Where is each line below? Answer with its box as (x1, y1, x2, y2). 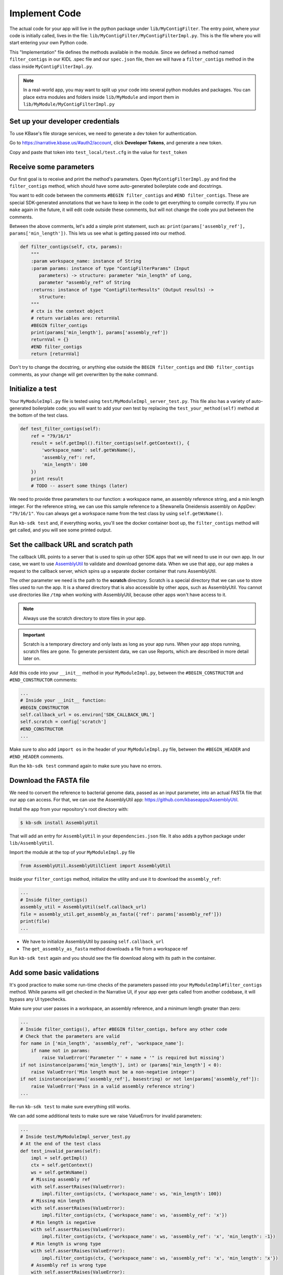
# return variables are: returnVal (31, 315, 120, 321)
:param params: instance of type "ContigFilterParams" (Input (31, 265, 190, 271)
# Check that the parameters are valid (20, 1033, 120, 1039)
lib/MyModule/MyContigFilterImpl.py (23, 101, 115, 107)
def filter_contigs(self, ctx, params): (20, 244, 122, 250)
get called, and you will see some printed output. (9, 527, 112, 533)
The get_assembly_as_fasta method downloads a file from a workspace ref (22, 946, 188, 952)
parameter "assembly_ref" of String (39, 279, 131, 286)
